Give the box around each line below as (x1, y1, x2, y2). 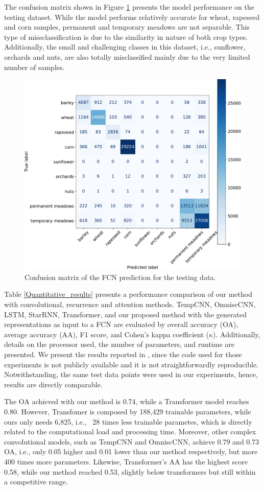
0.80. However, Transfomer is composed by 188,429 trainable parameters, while (4, 406, 251, 416)
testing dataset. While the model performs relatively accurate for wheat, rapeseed (4, 11, 260, 22)
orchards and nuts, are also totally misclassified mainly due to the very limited (4, 51, 250, 62)
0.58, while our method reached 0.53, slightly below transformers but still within (4, 466, 256, 477)
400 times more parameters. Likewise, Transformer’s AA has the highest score (4, 456, 248, 466)
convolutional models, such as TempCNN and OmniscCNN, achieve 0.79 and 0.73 (4, 436, 259, 447)
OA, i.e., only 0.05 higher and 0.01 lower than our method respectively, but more (4, 446, 258, 457)
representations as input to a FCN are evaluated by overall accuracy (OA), (4, 319, 238, 330)
